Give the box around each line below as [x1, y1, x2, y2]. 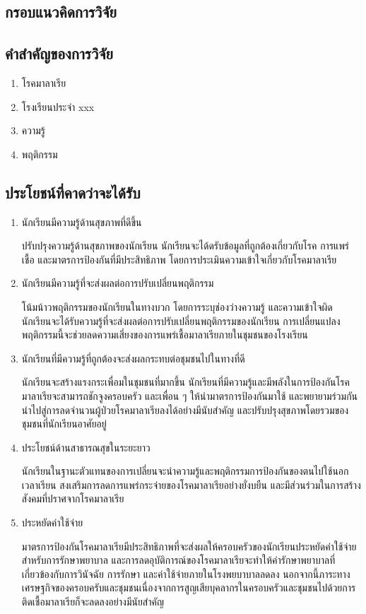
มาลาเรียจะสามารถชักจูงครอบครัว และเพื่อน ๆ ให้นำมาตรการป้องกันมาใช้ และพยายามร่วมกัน [21, 388, 358, 403]
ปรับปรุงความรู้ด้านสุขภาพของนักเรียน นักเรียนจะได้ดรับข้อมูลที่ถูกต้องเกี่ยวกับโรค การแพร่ [21, 238, 350, 253]
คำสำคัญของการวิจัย [5, 42, 113, 64]
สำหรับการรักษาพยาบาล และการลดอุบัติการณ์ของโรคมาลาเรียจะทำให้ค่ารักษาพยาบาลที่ [21, 553, 336, 567]
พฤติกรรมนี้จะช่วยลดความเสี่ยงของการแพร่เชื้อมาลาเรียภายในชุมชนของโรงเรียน [21, 327, 308, 342]
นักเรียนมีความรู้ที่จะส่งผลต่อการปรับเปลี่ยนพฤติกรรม [21, 276, 214, 290]
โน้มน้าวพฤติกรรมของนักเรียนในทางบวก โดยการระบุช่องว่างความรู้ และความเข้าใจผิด [21, 299, 333, 314]
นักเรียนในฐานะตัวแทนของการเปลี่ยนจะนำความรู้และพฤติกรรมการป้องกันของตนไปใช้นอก [21, 464, 349, 478]
